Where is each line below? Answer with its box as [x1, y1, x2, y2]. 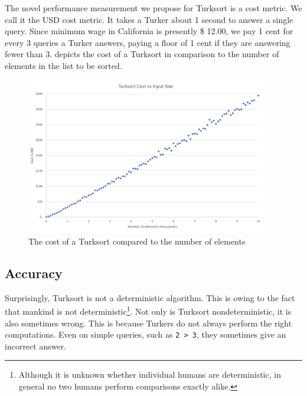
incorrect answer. [5, 339, 67, 352]
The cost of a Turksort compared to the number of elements [28, 235, 246, 247]
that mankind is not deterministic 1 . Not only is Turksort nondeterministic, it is [5, 303, 292, 317]
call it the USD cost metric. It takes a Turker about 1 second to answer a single [5, 13, 293, 25]
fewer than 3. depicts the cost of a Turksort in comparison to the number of [5, 48, 279, 60]
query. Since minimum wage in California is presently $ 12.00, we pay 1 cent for [5, 25, 293, 37]
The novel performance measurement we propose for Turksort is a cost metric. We [5, 2, 302, 14]
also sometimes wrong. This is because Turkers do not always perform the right [5, 316, 292, 329]
